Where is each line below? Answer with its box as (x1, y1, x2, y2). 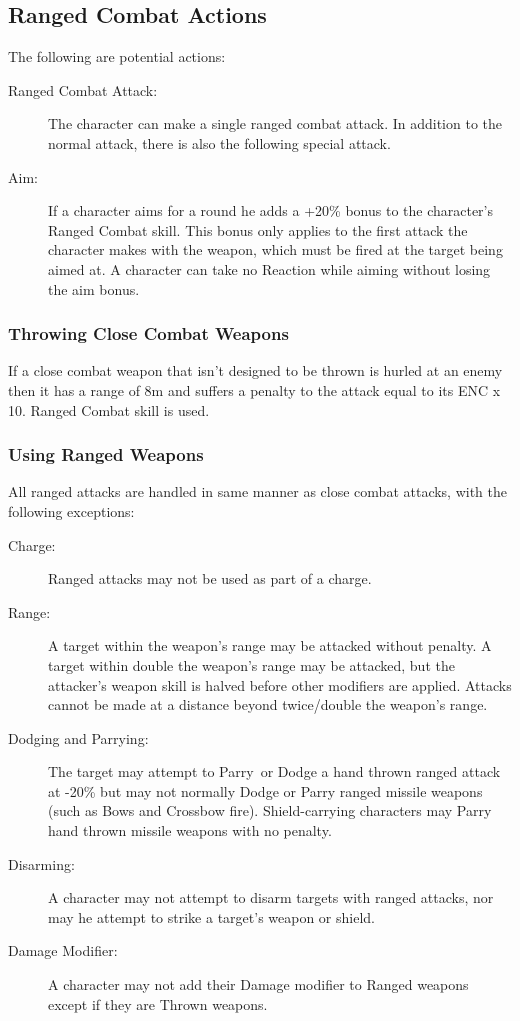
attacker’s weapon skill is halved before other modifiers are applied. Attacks (48, 674, 512, 695)
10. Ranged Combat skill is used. (8, 399, 210, 420)
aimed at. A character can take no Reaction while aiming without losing (48, 258, 491, 279)
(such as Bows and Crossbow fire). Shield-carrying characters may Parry (48, 800, 492, 821)
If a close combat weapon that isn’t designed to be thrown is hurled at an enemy (8, 360, 503, 381)
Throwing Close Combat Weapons (8, 321, 289, 346)
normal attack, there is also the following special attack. (48, 132, 391, 153)
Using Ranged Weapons (8, 442, 204, 467)
